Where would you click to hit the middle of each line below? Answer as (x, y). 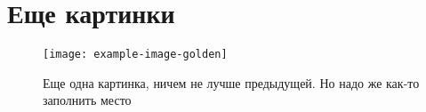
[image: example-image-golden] (135, 55)
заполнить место (87, 100)
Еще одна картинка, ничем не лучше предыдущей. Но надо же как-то (231, 82)
